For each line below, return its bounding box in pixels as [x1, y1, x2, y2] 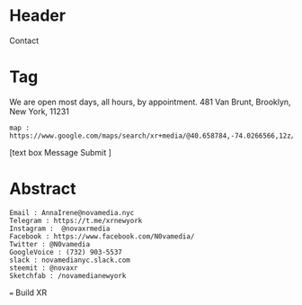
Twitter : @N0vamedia [9, 239, 91, 248]
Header [9, 5, 66, 26]
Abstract [9, 179, 76, 199]
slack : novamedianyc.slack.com [9, 256, 130, 265]
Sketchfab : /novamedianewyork [9, 271, 127, 280]
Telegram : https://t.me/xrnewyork [9, 216, 143, 225]
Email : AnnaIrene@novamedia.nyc [9, 208, 135, 217]
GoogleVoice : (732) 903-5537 [9, 247, 123, 256]
